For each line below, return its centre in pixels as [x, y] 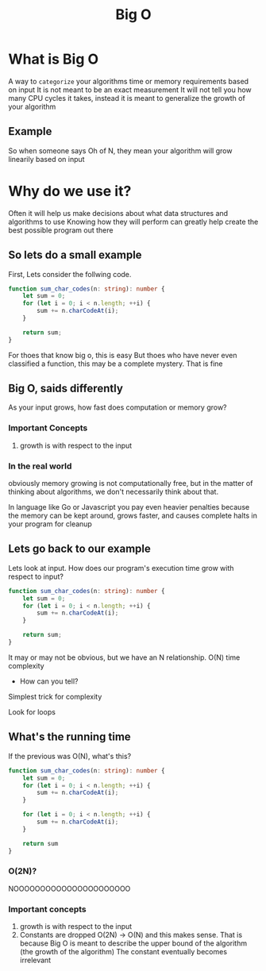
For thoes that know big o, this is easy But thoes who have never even [123, 355]
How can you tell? [49, 681]
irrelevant [35, 960]
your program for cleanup [50, 524]
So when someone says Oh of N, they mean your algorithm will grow [120, 150]
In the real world [40, 466]
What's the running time [69, 737]
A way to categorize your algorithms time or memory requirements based [128, 81]
